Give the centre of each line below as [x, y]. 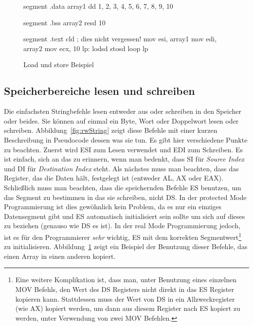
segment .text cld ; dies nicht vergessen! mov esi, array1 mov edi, [120, 39]
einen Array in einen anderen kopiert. [60, 256]
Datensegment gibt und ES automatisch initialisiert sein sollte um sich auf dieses [125, 216]
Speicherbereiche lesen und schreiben [99, 91]
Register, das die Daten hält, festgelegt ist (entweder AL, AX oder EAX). [114, 178]
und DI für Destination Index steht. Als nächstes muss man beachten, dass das [121, 168]
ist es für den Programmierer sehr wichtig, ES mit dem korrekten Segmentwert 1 [123, 236]
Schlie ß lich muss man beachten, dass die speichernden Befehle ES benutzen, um [123, 187]
